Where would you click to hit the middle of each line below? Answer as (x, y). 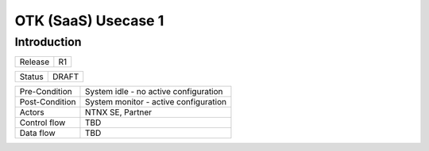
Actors (32, 112)
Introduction (48, 42)
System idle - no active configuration (154, 92)
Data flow (37, 133)
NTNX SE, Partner (118, 112)
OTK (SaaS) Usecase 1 (89, 21)
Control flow (43, 123)
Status (31, 77)
